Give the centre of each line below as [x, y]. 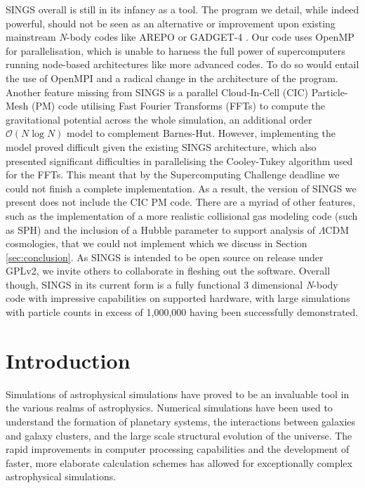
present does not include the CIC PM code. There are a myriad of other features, [181, 202]
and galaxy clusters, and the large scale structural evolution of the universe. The [179, 435]
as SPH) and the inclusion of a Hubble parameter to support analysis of [160, 229]
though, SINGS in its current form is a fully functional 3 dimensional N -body [172, 284]
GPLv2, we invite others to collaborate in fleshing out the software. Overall [168, 271]
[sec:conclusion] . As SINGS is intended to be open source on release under [165, 257]
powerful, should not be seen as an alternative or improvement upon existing [171, 23]
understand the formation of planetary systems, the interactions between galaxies [181, 421]
